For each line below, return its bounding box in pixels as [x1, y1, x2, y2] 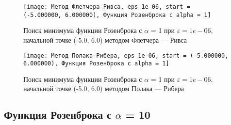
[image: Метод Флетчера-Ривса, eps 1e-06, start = [23, 3, 190, 10]
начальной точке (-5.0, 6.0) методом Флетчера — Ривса [23, 34, 187, 45]
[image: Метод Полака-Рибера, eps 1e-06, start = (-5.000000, [23, 52, 229, 59]
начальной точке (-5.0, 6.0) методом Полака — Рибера [23, 83, 184, 94]
